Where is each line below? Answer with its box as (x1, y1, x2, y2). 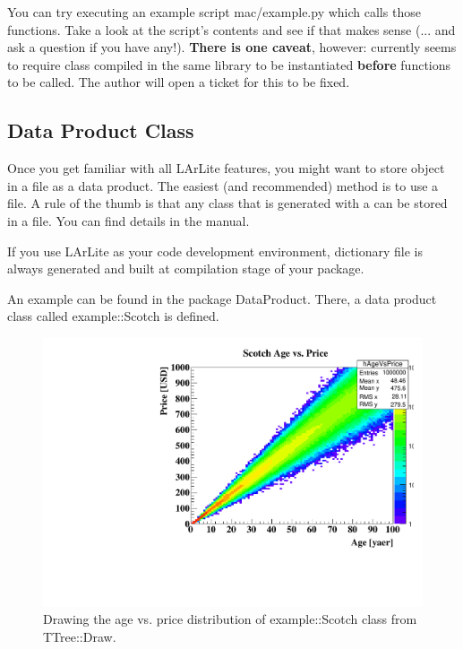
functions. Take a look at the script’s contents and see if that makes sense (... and (7, 20, 456, 39)
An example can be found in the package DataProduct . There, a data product (7, 289, 437, 307)
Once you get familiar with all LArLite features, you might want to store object (7, 159, 445, 177)
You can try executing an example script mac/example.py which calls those (7, 3, 421, 21)
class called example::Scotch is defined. (7, 307, 219, 325)
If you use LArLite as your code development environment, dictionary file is (7, 241, 423, 260)
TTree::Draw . (43, 627, 116, 645)
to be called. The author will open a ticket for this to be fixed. (7, 73, 350, 91)
